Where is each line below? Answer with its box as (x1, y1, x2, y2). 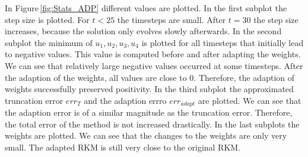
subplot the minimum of (5, 36, 93, 48)
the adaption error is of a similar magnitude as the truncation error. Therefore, (5, 106, 293, 119)
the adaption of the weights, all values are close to (5, 71, 187, 83)
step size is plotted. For (5, 13, 90, 25)
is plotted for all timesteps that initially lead (141, 36, 304, 48)
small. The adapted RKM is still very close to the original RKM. (5, 140, 241, 153)
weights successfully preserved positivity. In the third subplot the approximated (5, 83, 294, 95)
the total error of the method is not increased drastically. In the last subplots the (5, 117, 300, 130)
